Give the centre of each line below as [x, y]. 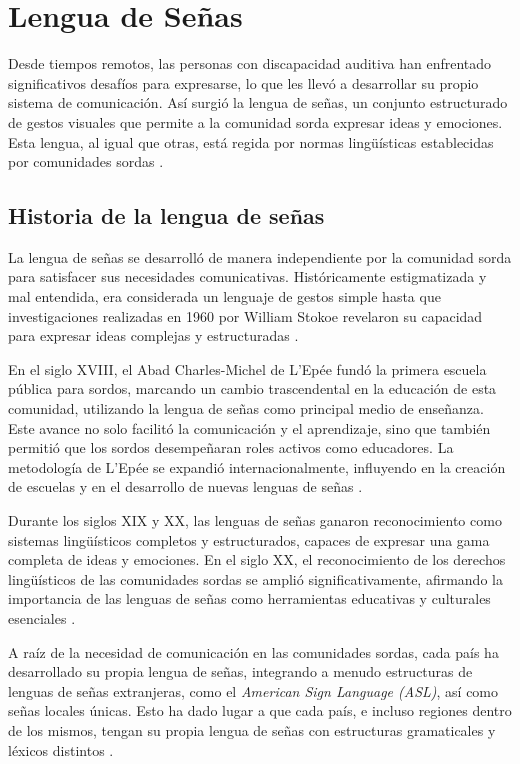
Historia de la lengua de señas [166, 215]
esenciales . [42, 617]
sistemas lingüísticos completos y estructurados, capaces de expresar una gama [249, 539]
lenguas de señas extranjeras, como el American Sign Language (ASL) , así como [253, 690]
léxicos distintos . [61, 749]
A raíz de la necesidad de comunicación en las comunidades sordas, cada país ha [253, 651]
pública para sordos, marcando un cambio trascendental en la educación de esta [252, 388]
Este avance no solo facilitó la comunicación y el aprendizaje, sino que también [249, 427]
